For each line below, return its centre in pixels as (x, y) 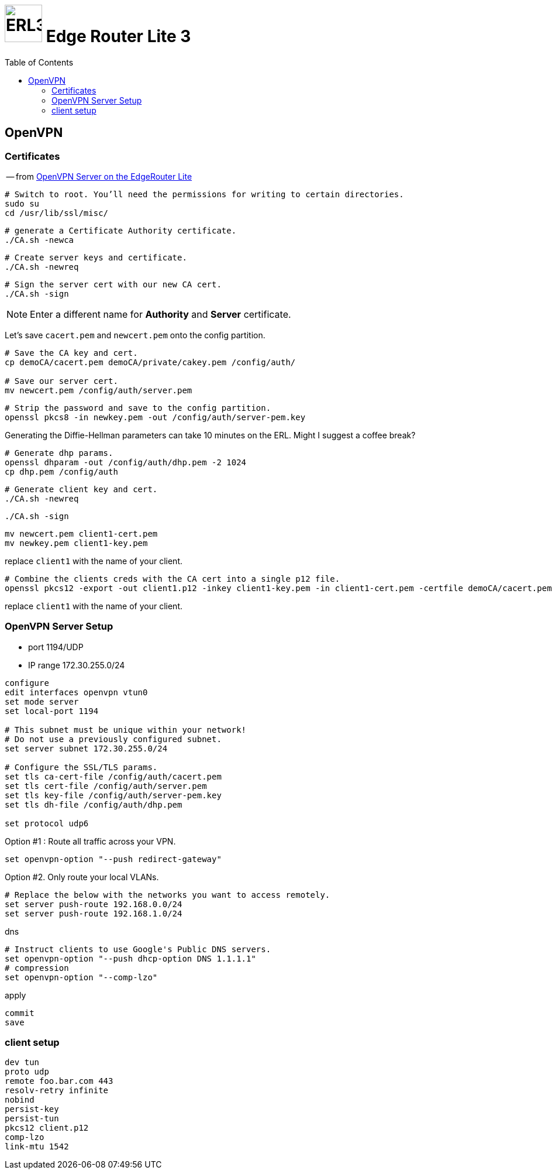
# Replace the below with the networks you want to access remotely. (168, 895)
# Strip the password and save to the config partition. (138, 408)
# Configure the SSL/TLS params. (81, 767)
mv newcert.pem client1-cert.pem (81, 533)
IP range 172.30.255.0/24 (77, 665)
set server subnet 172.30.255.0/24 (86, 748)
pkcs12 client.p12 (47, 1128)
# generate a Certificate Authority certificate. (121, 230)
